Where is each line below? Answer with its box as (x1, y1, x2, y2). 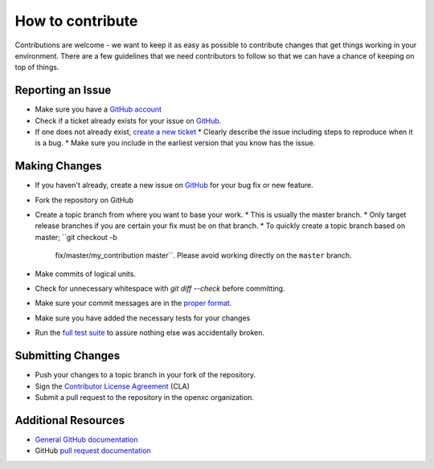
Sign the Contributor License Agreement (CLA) (35, 381, 190, 391)
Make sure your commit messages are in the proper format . (35, 298, 232, 308)
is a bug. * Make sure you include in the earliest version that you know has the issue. (35, 138, 316, 148)
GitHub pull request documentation (35, 446, 152, 455)
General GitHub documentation (35, 434, 138, 444)
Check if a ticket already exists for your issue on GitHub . (35, 116, 222, 125)
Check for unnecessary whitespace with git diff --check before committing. (35, 283, 285, 293)
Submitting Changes (14, 349, 121, 363)
